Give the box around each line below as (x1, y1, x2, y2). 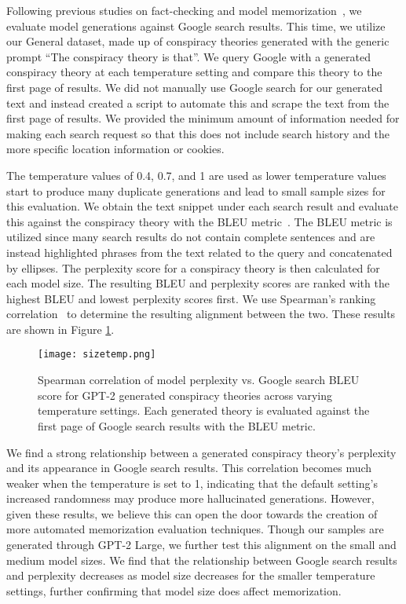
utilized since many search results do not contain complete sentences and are (6, 229, 375, 245)
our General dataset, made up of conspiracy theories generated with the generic (6, 33, 390, 49)
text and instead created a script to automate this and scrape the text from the (6, 94, 390, 111)
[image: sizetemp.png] (38, 349, 156, 361)
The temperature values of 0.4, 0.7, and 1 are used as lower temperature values (6, 167, 386, 183)
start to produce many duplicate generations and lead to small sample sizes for (6, 182, 386, 199)
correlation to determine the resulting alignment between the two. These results (6, 306, 396, 322)
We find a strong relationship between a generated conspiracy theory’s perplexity (6, 444, 397, 460)
